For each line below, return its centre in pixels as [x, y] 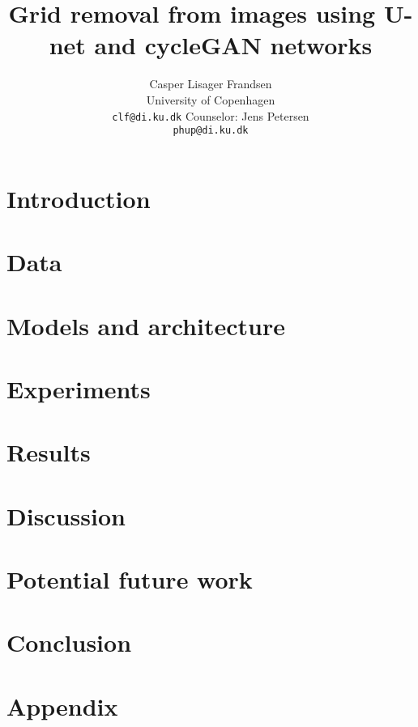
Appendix [62, 706]
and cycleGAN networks [233, 45]
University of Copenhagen [211, 99]
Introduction [79, 198]
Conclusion [69, 642]
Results [49, 452]
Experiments [79, 388]
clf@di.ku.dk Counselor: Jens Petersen [211, 115]
